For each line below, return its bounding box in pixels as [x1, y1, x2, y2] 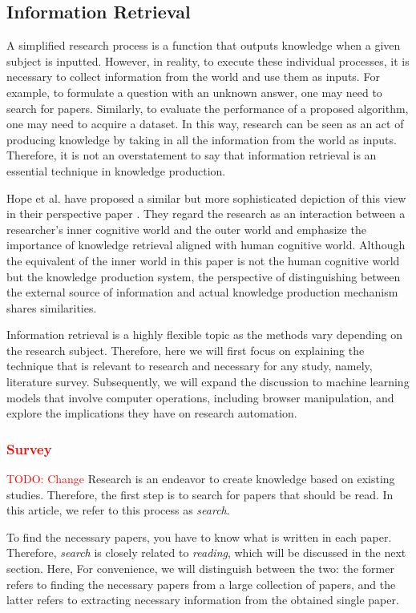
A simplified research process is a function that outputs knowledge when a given [6, 37, 401, 54]
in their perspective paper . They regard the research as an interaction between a [6, 205, 406, 222]
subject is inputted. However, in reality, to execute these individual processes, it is [6, 52, 410, 69]
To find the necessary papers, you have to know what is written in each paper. [6, 528, 392, 545]
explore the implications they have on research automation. [6, 405, 297, 421]
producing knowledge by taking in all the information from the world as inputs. [6, 131, 397, 147]
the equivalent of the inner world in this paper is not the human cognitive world [6, 252, 400, 268]
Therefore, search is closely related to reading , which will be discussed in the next [6, 544, 406, 561]
